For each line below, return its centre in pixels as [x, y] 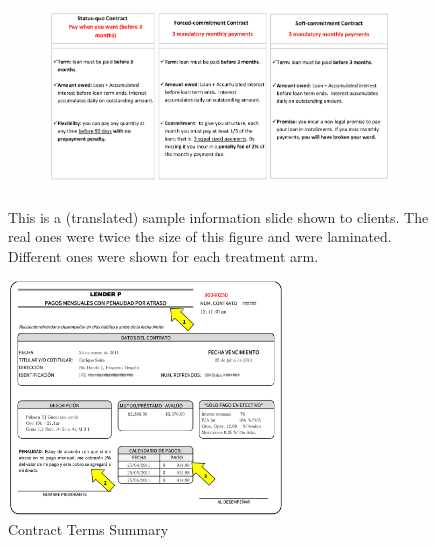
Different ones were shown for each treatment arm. [163, 255]
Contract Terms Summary [88, 529]
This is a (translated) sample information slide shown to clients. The [218, 216]
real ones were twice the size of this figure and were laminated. [200, 236]
